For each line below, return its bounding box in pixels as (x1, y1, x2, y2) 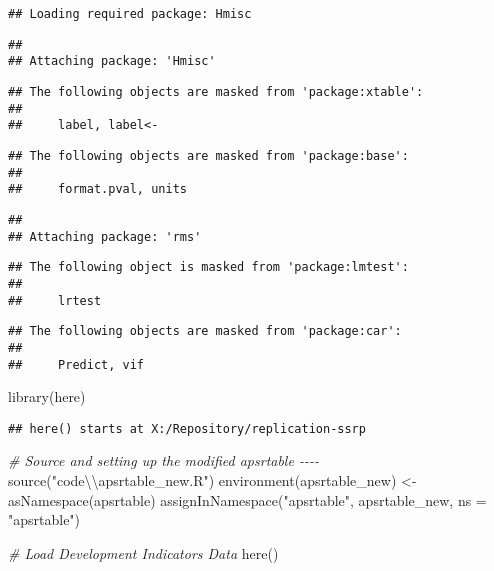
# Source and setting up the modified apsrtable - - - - (8, 450, 319, 471)
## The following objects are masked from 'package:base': (8, 148, 409, 163)
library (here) (8, 386, 86, 407)
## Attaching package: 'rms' (8, 229, 202, 244)
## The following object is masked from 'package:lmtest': (8, 260, 409, 275)
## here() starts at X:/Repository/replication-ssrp (8, 421, 366, 436)
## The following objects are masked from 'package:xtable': (8, 84, 424, 99)
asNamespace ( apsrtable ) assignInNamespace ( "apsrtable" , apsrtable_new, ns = (8, 489, 487, 510)
